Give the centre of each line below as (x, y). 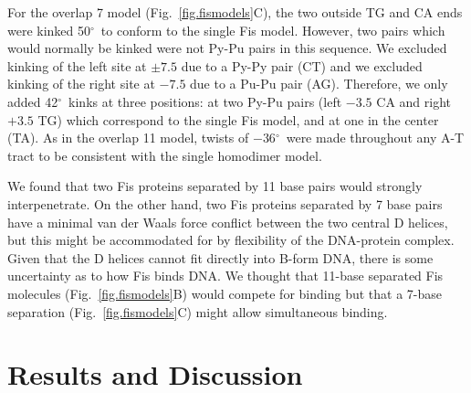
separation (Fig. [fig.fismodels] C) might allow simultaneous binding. (198, 311)
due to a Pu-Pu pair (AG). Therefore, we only (319, 84)
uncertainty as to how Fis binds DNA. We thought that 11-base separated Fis (225, 276)
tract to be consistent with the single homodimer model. (165, 155)
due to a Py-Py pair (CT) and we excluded (302, 65)
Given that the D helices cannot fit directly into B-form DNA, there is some (220, 257)
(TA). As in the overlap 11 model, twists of (128, 138)
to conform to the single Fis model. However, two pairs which (273, 30)
